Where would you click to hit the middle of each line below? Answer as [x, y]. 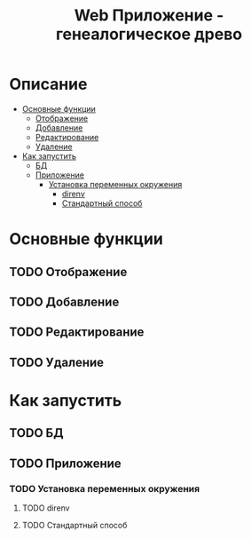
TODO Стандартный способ [75, 525]
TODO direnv [46, 508]
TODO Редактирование [77, 333]
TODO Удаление [57, 362]
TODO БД [36, 433]
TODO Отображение [68, 272]
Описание [48, 84]
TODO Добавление [64, 301]
